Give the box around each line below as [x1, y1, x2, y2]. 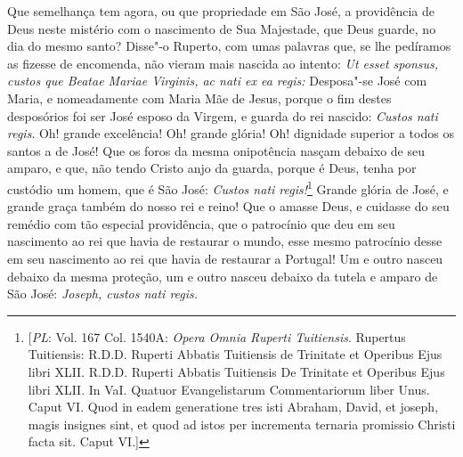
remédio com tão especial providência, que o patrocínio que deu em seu [7, 214, 395, 233]
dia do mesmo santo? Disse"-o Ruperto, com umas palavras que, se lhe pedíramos [7, 37, 451, 55]
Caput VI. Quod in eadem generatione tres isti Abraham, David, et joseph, [28, 397, 439, 416]
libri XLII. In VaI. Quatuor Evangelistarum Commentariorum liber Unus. [28, 379, 430, 398]
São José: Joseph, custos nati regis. [7, 284, 199, 303]
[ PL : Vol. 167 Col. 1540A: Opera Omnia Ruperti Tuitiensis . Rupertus [28, 327, 406, 346]
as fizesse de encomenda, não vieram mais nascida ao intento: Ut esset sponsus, [7, 53, 439, 72]
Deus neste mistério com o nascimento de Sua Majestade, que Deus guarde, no [7, 19, 436, 37]
